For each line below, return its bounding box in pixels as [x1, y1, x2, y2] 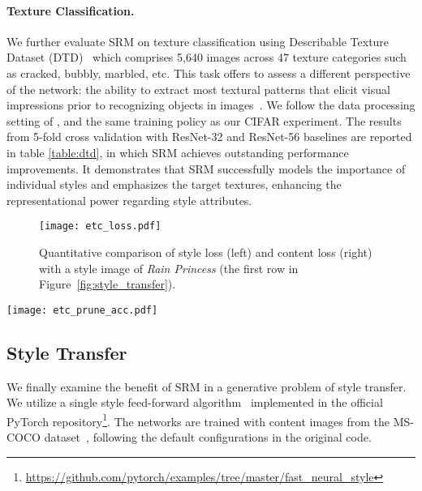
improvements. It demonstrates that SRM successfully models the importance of [6, 160, 406, 177]
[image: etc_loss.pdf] [39, 220, 161, 233]
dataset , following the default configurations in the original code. [44, 429, 372, 446]
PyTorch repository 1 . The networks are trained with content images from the [6, 410, 390, 429]
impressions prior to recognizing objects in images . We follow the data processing [6, 96, 416, 113]
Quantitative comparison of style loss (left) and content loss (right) [39, 243, 372, 260]
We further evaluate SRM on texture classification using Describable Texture [6, 32, 390, 49]
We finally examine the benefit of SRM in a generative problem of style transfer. [6, 378, 407, 395]
